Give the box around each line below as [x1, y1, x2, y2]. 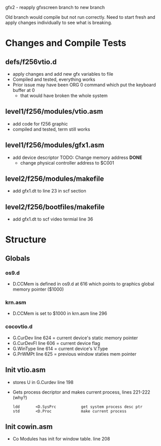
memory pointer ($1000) [12, 286, 65, 293]
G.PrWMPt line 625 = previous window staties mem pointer [12, 351, 137, 357]
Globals [5, 254, 30, 263]
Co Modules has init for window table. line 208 [12, 436, 110, 442]
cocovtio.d [5, 323, 33, 330]
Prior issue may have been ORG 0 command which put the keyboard [12, 82, 156, 88]
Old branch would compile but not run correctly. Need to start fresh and [5, 14, 156, 20]
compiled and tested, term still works [12, 126, 90, 132]
